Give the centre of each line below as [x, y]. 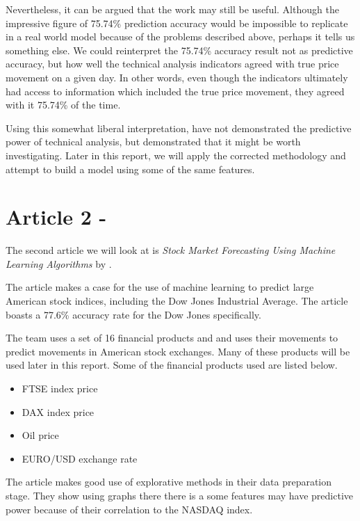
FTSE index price [60, 388]
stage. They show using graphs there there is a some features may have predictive [179, 495]
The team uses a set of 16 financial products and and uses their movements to [172, 338]
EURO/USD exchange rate [80, 458]
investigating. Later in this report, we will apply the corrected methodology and [176, 155]
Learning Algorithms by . [59, 263]
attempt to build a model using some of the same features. [130, 169]
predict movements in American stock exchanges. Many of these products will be [178, 351]
